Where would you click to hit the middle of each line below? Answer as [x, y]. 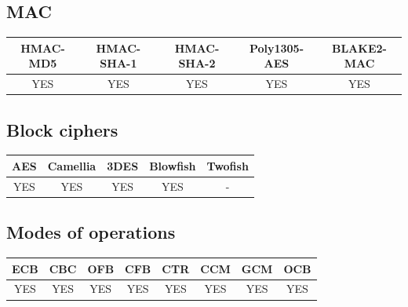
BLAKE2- [359, 48]
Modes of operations [91, 232]
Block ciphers [62, 129]
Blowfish [173, 165]
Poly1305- [277, 48]
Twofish [228, 165]
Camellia [72, 165]
